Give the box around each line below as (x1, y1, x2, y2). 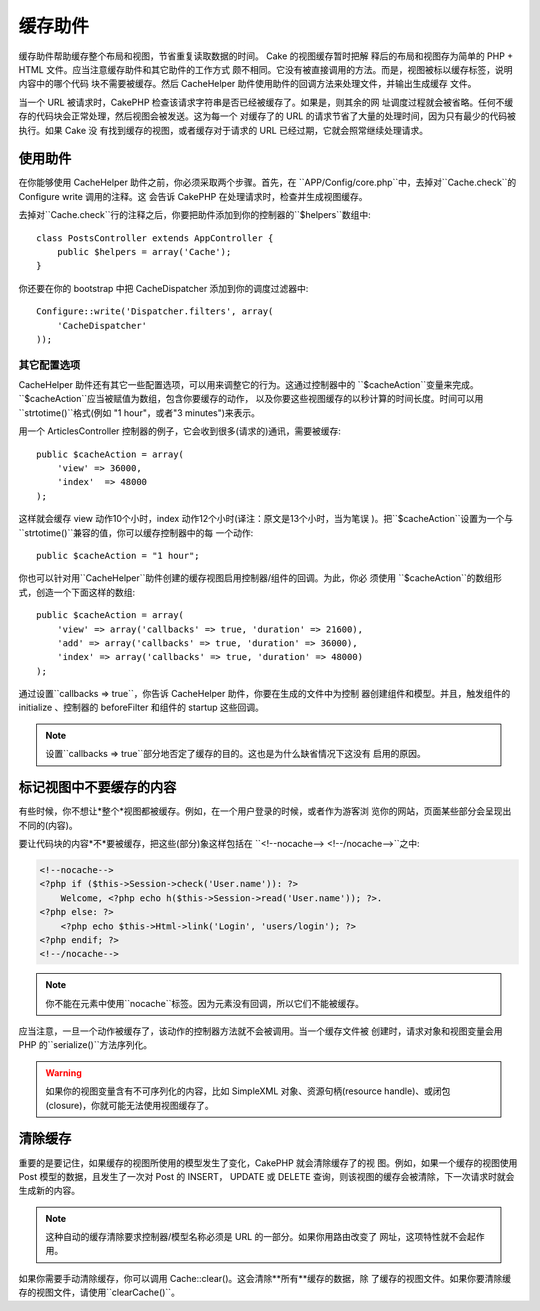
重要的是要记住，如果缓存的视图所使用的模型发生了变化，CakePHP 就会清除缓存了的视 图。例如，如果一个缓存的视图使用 (18, 1156, 518, 1169)
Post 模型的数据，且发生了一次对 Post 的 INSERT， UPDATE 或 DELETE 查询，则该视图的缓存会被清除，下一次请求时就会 (18, 1170, 515, 1182)
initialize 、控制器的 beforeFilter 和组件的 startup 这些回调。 (18, 701, 265, 714)
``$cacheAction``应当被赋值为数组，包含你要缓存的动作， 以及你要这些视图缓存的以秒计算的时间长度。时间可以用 (18, 393, 484, 405)
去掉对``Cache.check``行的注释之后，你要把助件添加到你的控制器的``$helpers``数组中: (18, 209, 372, 221)
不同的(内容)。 (18, 819, 79, 831)
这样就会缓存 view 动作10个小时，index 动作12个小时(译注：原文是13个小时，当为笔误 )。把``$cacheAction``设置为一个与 (18, 513, 514, 525)
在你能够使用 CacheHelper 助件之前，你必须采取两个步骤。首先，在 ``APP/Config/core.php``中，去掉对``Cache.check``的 (18, 176, 517, 189)
